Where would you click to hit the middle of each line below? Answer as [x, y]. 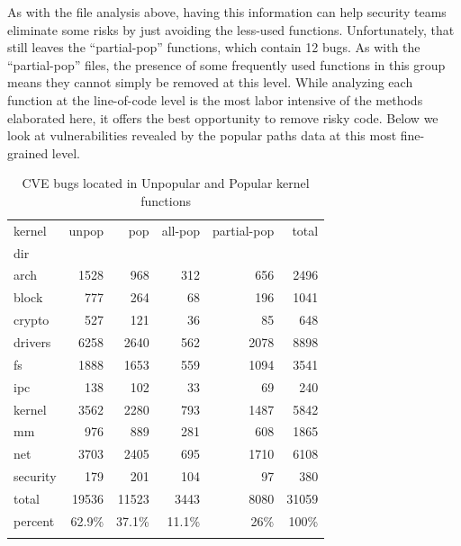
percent [34, 520]
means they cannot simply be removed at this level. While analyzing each [210, 82]
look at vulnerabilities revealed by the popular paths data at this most [202, 135]
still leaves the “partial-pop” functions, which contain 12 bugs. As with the [214, 47]
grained [28, 152]
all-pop [181, 230]
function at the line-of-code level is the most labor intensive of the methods [215, 99]
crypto [32, 320]
